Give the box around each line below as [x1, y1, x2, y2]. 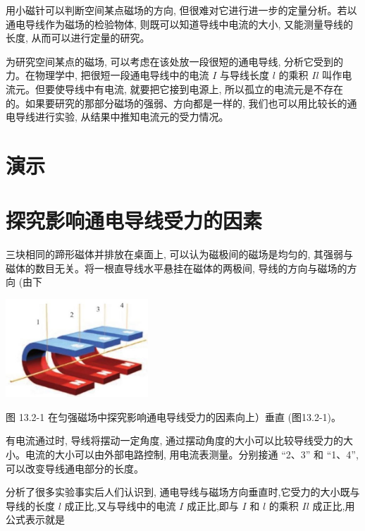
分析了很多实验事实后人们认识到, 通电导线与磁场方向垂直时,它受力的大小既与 [6, 484, 360, 499]
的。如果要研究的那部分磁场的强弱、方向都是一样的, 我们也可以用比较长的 [6, 95, 347, 110]
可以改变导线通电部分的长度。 [6, 460, 144, 475]
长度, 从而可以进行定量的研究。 [6, 30, 150, 45]
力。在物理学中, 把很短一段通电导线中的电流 [6, 68, 209, 83]
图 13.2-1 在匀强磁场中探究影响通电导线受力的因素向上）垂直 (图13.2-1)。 [6, 409, 341, 424]
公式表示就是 [6, 512, 65, 527]
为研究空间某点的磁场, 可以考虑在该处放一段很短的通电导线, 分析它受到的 [6, 54, 344, 68]
